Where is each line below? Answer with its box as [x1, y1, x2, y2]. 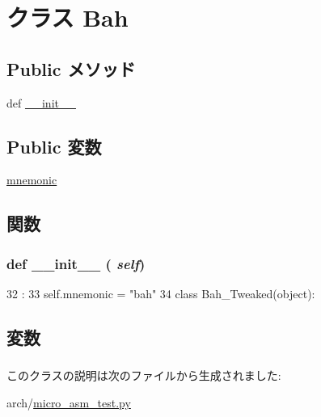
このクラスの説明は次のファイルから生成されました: [6, 367, 281, 384]
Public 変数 [6, 133, 102, 158]
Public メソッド [6, 56, 136, 81]
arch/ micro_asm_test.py [6, 394, 131, 411]
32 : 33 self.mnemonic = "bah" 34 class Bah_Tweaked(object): [6, 284, 315, 301]
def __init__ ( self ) [6, 253, 146, 273]
